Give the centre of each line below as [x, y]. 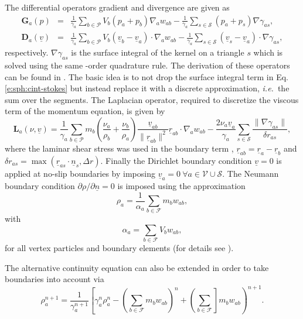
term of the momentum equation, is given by [85, 111]
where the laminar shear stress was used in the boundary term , [119, 148]
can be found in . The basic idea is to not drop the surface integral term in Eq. [147, 76]
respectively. [27, 52]
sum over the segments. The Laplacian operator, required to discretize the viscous [152, 99]
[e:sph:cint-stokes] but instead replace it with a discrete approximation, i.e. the [147, 88]
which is [268, 52]
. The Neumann [251, 173]
